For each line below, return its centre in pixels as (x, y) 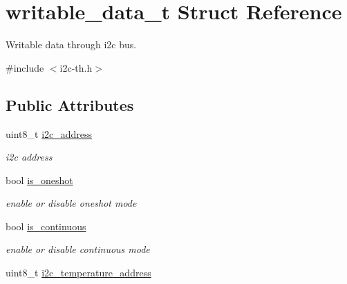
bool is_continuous (46, 226)
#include (25, 67)
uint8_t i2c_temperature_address (78, 273)
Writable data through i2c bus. (71, 44)
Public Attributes (70, 104)
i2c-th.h (76, 67)
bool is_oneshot (39, 180)
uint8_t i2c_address (49, 133)
